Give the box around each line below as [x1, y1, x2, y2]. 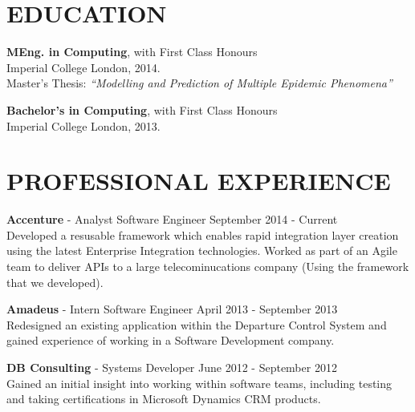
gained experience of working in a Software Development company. [6, 332, 335, 349]
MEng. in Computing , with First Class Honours [6, 43, 258, 60]
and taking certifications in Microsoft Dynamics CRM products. [6, 390, 321, 407]
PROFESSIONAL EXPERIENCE [6, 164, 391, 197]
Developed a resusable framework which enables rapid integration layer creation [6, 226, 399, 243]
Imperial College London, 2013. [6, 117, 161, 134]
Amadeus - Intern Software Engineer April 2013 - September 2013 [6, 301, 338, 317]
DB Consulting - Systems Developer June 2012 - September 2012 [6, 358, 337, 375]
